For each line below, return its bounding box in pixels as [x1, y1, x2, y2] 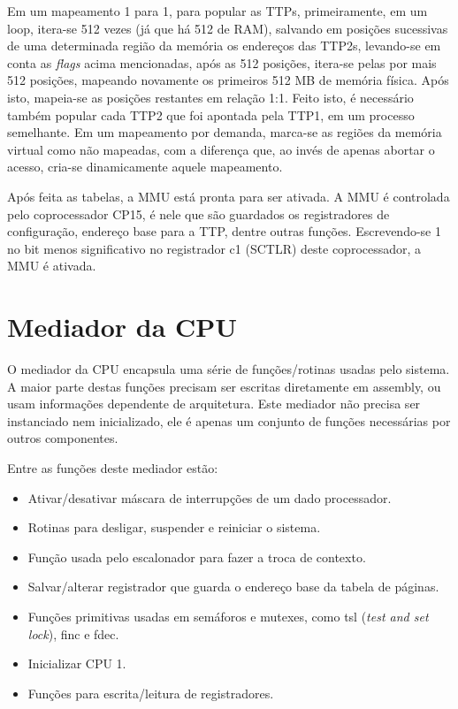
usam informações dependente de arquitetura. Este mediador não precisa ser [7, 394, 421, 413]
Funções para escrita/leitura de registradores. [27, 683, 274, 702]
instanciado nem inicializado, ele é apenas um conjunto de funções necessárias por [7, 411, 451, 430]
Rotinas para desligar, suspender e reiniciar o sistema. [27, 518, 321, 537]
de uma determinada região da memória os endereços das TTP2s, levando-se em [7, 36, 441, 55]
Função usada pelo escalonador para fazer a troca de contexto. [27, 547, 366, 566]
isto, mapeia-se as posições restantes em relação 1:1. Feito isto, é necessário [7, 88, 414, 106]
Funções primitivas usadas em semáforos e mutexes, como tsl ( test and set [27, 606, 429, 625]
